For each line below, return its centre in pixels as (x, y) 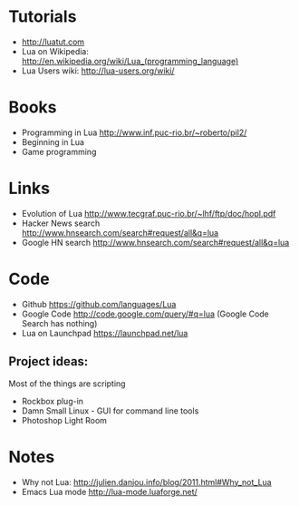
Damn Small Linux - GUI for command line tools (110, 411)
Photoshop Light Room (64, 420)
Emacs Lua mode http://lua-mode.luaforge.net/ (110, 491)
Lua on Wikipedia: (55, 51)
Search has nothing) (59, 323)
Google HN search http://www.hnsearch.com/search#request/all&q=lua (155, 242)
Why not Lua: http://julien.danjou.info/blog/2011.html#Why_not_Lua (147, 482)
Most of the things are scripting (67, 384)
